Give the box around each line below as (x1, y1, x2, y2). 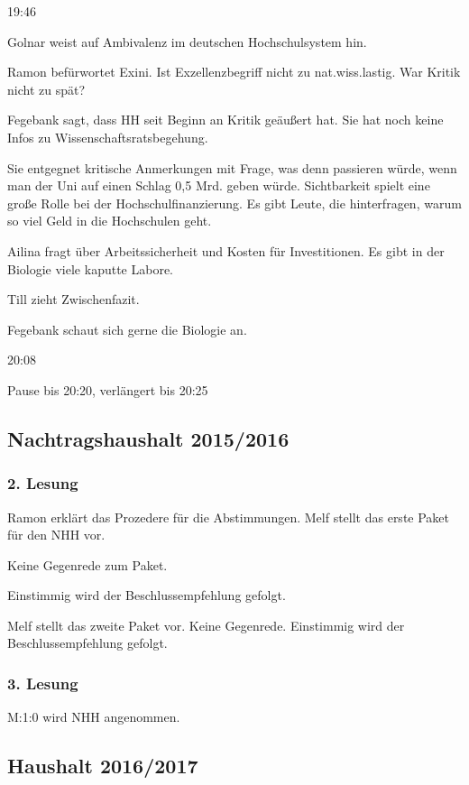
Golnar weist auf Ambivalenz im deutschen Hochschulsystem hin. (7, 32, 367, 51)
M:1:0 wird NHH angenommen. (7, 707, 180, 726)
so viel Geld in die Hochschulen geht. (7, 211, 212, 230)
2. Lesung (7, 472, 78, 494)
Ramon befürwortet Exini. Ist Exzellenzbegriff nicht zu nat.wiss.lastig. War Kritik (7, 62, 461, 81)
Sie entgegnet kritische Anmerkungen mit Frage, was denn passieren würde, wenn (7, 158, 457, 177)
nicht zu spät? (7, 79, 86, 98)
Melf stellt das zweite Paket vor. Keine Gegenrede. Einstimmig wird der (7, 615, 405, 634)
